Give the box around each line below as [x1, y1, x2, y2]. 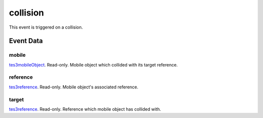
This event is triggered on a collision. [9, 24, 83, 30]
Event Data [9, 37, 43, 45]
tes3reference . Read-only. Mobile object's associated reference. [9, 84, 139, 90]
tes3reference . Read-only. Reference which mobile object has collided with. [9, 106, 161, 112]
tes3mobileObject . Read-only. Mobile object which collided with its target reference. [9, 62, 178, 67]
